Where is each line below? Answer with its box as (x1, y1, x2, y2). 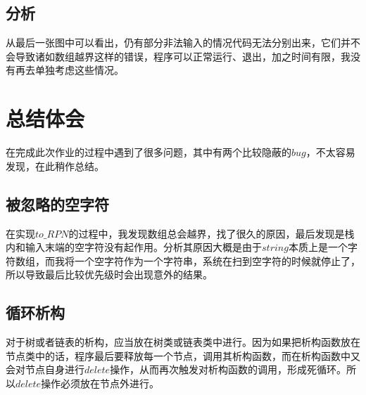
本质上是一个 (288, 240, 348, 254)
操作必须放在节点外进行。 (41, 375, 160, 390)
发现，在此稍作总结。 (6, 158, 104, 173)
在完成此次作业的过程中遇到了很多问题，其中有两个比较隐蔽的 (6, 145, 291, 160)
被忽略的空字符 (6, 193, 109, 214)
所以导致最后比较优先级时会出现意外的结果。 (6, 267, 213, 282)
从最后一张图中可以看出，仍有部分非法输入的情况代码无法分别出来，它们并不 (6, 35, 360, 50)
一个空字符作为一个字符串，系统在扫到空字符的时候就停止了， (74, 253, 360, 268)
